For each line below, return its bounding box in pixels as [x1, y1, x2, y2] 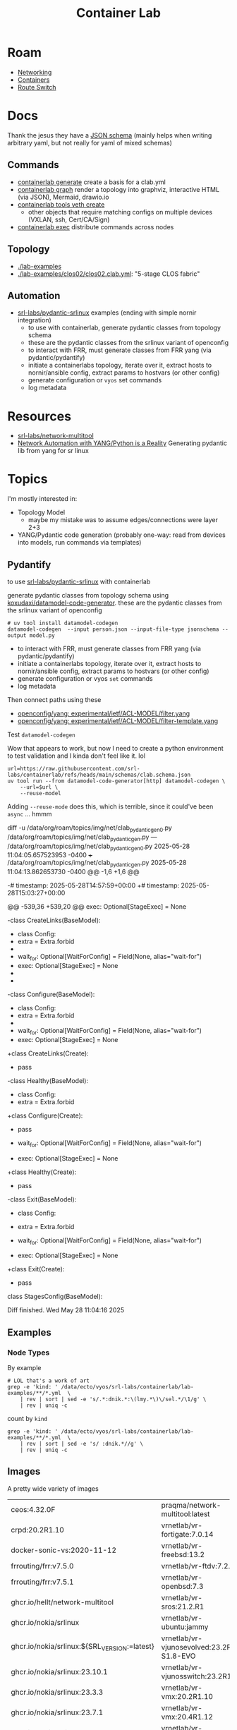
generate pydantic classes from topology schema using [7, 591, 169, 599]
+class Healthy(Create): [7, 1168, 77, 1176]
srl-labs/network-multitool [17, 432, 94, 440]
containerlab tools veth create [17, 200, 105, 209]
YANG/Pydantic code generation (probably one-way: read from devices [17, 531, 226, 539]
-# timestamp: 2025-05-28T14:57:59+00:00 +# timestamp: [7, 881, 180, 890]
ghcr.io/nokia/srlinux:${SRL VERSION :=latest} [11, 1642, 154, 1652]
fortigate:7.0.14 [161, 1529, 214, 1539]
